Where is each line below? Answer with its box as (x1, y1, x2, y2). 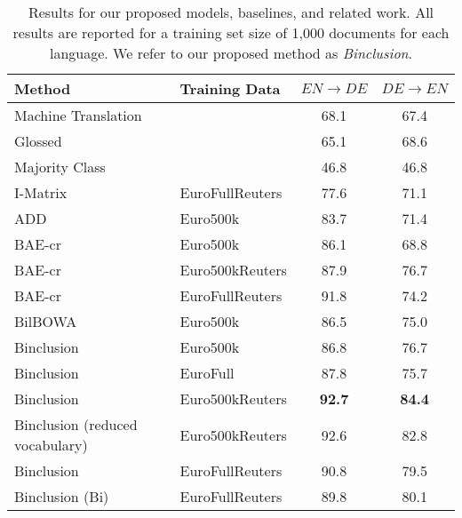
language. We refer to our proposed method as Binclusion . (50, 43, 412, 63)
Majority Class (14, 156, 106, 177)
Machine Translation (14, 105, 142, 125)
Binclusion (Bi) (14, 486, 109, 506)
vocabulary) (14, 434, 88, 455)
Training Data (179, 78, 281, 99)
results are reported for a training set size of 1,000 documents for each (12, 22, 450, 43)
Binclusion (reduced (14, 414, 138, 434)
